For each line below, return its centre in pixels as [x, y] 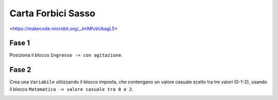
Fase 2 [20, 70]
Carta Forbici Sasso [52, 13]
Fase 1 [20, 43]
